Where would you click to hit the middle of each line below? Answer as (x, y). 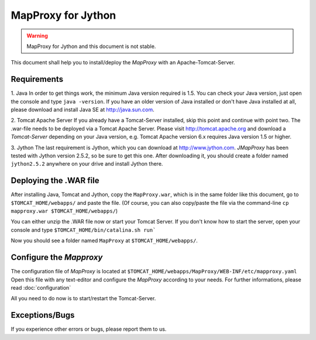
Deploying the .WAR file (55, 181)
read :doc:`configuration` (41, 287)
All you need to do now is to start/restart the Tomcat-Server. (83, 298)
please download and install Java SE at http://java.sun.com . (83, 110)
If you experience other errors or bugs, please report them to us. (89, 329)
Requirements (37, 79)
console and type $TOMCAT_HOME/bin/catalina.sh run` (83, 230)
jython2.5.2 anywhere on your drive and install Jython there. (87, 164)
